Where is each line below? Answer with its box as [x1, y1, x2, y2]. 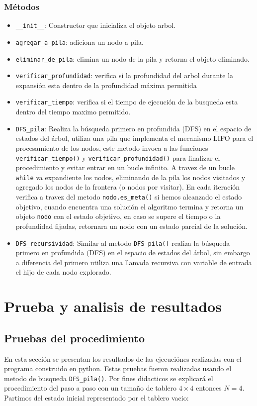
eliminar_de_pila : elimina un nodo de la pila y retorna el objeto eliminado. [15, 53, 250, 64]
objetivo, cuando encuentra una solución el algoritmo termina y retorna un [15, 201, 244, 211]
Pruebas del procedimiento [4, 330, 145, 345]
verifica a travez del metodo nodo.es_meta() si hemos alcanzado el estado [15, 192, 242, 202]
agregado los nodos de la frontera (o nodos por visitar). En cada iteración [15, 182, 240, 192]
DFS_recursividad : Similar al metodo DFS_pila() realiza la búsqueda [15, 237, 230, 248]
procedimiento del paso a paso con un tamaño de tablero [4, 383, 177, 393]
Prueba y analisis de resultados [4, 296, 222, 316]
